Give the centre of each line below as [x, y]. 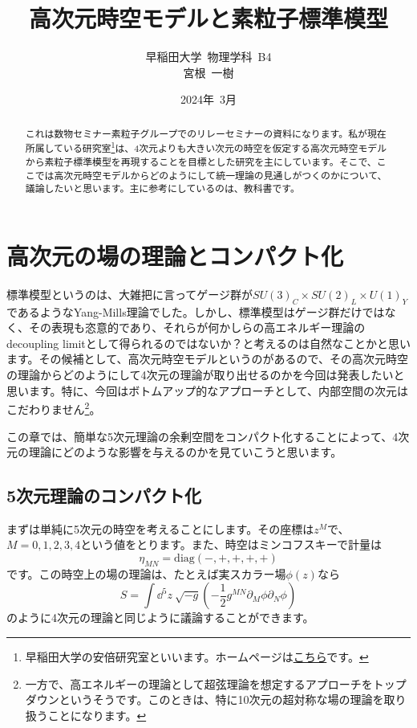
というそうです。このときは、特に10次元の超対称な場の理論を [221, 699]
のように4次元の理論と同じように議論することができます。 [160, 618]
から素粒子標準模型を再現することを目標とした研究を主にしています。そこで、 [201, 161]
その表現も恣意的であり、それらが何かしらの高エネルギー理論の [197, 327]
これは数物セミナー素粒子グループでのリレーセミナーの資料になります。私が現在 [206, 133]
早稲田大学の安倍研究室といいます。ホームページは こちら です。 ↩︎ [197, 657]
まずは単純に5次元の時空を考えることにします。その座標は [160, 528]
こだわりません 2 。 [54, 408]
